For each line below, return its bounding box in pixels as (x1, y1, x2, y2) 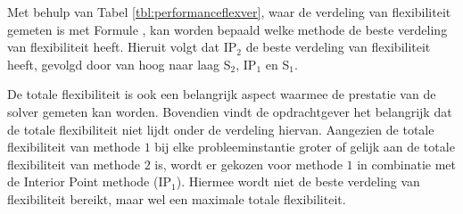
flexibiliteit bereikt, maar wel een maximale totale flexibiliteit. (7, 189, 346, 208)
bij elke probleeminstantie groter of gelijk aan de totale (154, 137, 455, 156)
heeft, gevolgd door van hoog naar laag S (7, 54, 231, 73)
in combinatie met (357, 154, 457, 173)
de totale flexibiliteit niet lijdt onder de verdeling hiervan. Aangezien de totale (7, 119, 434, 138)
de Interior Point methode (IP (7, 172, 172, 191)
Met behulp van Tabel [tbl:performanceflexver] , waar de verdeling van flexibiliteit (7, 3, 451, 21)
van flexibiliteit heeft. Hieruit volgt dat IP (7, 37, 237, 56)
